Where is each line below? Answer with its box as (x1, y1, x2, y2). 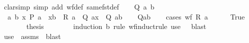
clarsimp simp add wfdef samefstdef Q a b (4, 1, 155, 11)
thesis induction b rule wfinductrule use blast (26, 21, 207, 31)
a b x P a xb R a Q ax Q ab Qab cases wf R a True (7, 11, 245, 21)
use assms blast (4, 30, 61, 41)
